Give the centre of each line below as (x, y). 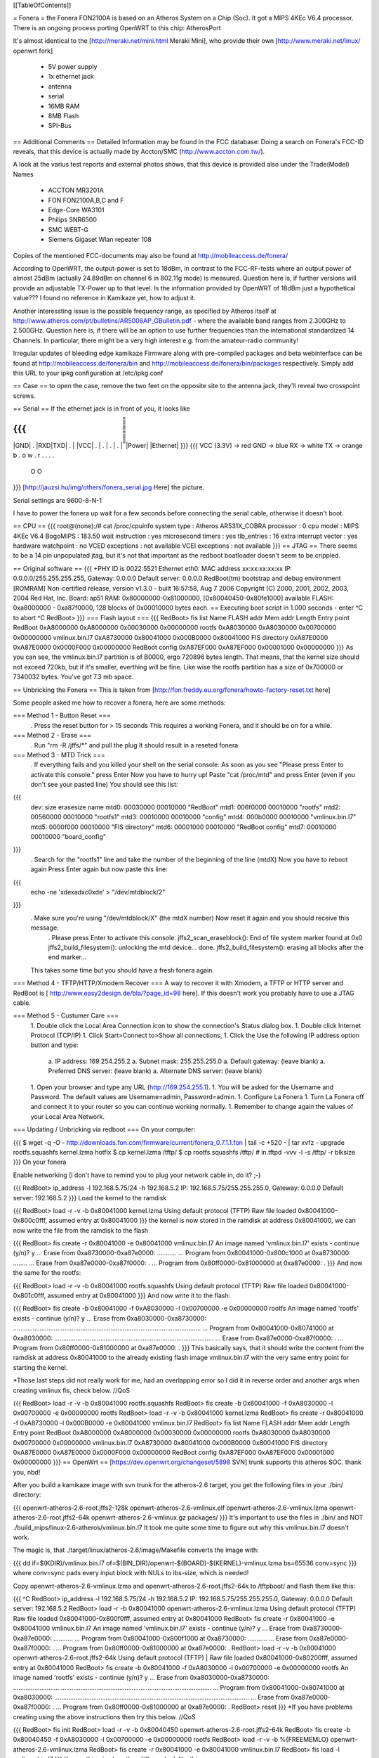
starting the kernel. (40, 1367)
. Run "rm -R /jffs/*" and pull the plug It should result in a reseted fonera (134, 745)
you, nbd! (27, 1472)
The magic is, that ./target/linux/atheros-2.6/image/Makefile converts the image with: (136, 1550)
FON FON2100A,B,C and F (86, 200)
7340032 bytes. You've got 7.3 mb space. (73, 677)
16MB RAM (64, 106)
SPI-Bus (60, 126)
